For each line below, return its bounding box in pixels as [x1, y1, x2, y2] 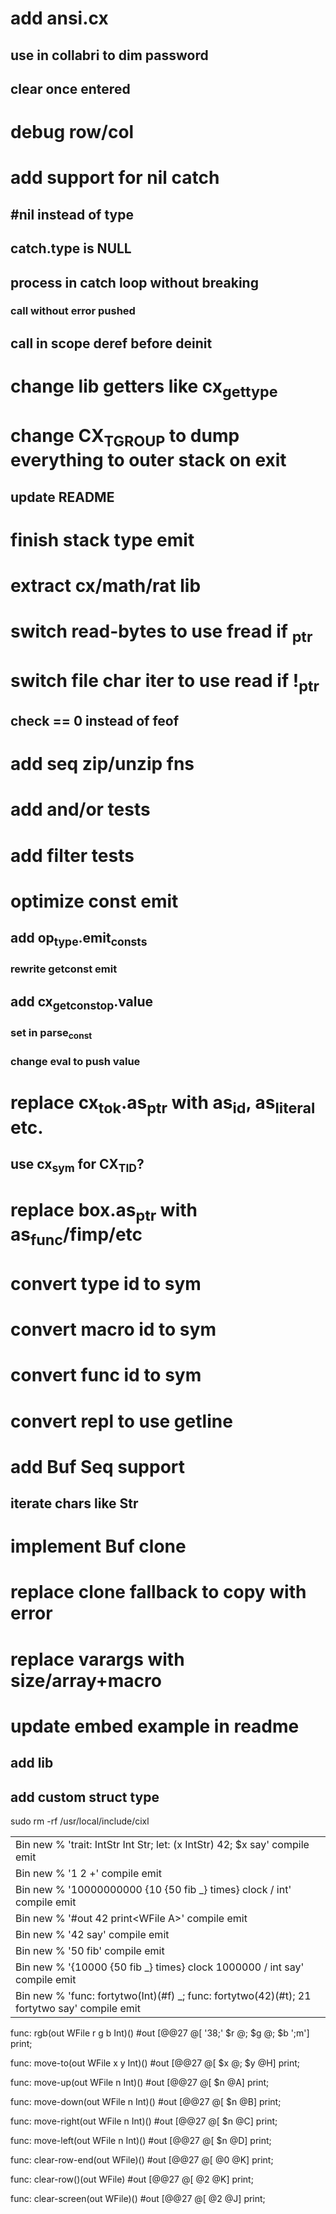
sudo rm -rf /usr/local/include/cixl [10, 1815, 150, 1827]
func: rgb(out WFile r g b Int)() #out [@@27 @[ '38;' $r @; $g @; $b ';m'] [10, 2027, 310, 2039]
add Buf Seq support [10, 1455, 186, 1478]
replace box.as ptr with [10, 1198, 198, 1225]
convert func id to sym [10, 1364, 202, 1387]
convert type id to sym [10, 1272, 202, 1295]
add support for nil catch [10, 167, 220, 189]
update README [10, 488, 115, 506]
